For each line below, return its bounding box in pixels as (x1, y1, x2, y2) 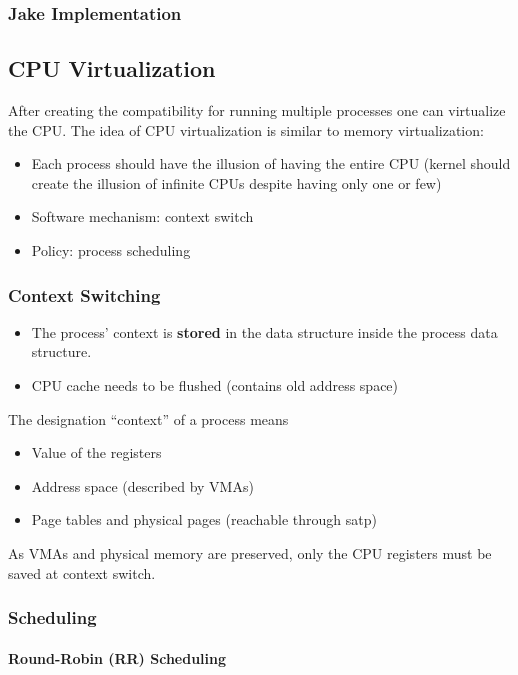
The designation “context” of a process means (8, 408, 289, 429)
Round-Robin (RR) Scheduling (8, 647, 227, 668)
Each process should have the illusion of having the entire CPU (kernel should (31, 153, 511, 174)
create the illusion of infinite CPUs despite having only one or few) (31, 172, 442, 193)
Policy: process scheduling (31, 240, 191, 261)
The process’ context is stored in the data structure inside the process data (31, 321, 498, 342)
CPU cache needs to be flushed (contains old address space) (31, 375, 399, 396)
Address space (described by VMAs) (31, 475, 254, 496)
